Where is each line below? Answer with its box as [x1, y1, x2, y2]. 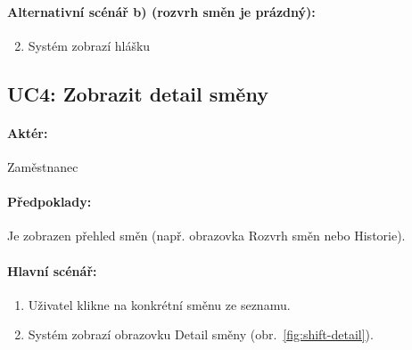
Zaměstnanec [7, 157, 78, 175]
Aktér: [7, 123, 48, 142]
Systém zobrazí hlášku [28, 36, 151, 54]
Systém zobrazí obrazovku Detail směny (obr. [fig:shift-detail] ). [28, 325, 374, 344]
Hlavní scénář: [7, 261, 97, 280]
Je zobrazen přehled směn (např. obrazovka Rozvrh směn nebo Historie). [7, 226, 406, 245]
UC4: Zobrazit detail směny [7, 79, 268, 107]
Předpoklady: [7, 192, 92, 211]
